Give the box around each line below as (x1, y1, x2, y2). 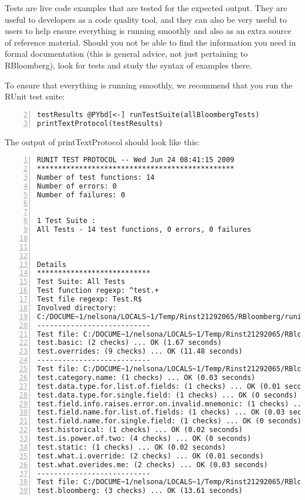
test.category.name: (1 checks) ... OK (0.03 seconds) (37, 373, 256, 382)
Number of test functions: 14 (37, 173, 155, 181)
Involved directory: (37, 303, 117, 312)
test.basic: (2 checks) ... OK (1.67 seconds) (37, 338, 222, 347)
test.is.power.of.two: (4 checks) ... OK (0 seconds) (37, 434, 252, 443)
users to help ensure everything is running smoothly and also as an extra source (5, 25, 292, 37)
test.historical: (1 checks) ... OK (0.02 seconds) (37, 426, 243, 434)
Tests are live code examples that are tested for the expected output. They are (5, 2, 287, 13)
